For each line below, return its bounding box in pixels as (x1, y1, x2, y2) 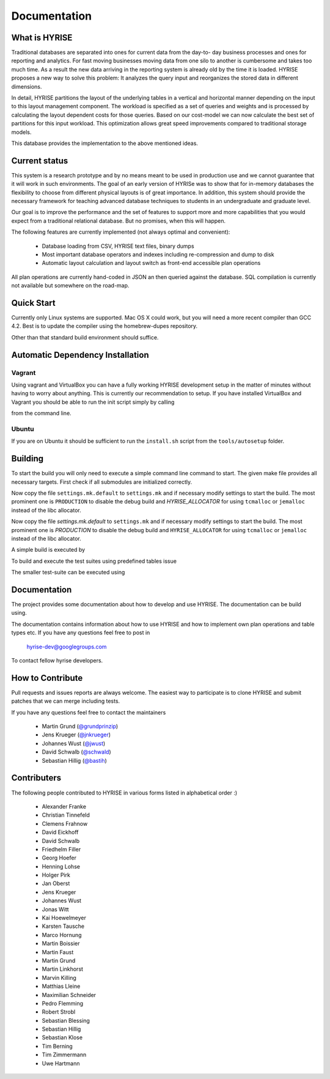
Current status (11, 155, 68, 166)
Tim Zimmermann (42, 1051, 87, 1058)
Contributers (11, 773, 62, 783)
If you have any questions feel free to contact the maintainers (11, 708, 166, 716)
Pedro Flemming (42, 999, 84, 1007)
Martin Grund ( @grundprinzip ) (42, 722, 119, 730)
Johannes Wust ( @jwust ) (42, 740, 106, 747)
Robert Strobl (42, 1008, 76, 1015)
